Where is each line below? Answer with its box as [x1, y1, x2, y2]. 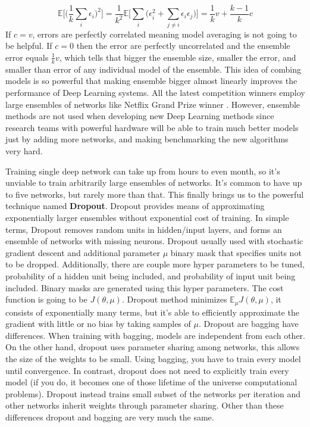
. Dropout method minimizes [121, 293, 227, 306]
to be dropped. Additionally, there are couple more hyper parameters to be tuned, [5, 258, 305, 270]
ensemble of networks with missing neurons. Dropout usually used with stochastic [5, 235, 303, 247]
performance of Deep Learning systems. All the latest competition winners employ [5, 86, 305, 98]
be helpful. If [5, 39, 52, 52]
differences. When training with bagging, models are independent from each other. [5, 329, 305, 341]
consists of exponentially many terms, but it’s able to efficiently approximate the [5, 306, 299, 318]
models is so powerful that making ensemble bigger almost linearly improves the [5, 74, 298, 87]
